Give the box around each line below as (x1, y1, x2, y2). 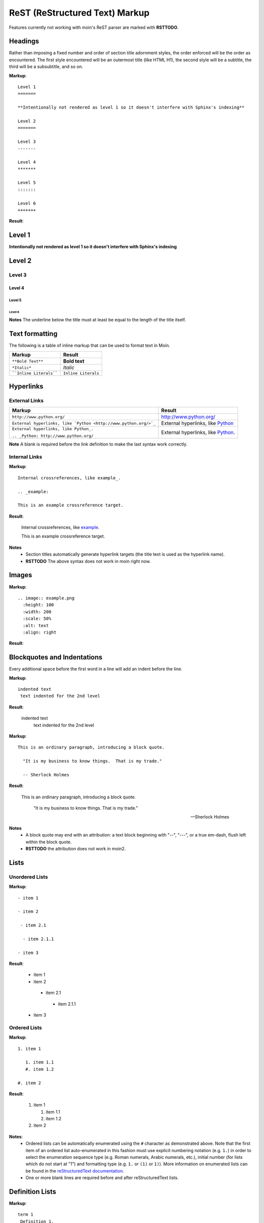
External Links (9, 397, 44, 404)
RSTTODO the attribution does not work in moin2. (25, 846, 126, 851)
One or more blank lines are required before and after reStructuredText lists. (25, 1175, 179, 1181)
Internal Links (9, 453, 43, 460)
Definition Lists (9, 1188, 56, 1196)
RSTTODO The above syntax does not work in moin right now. (25, 558, 151, 564)
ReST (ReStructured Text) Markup (9, 7, 150, 18)
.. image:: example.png (18, 595, 75, 601)
